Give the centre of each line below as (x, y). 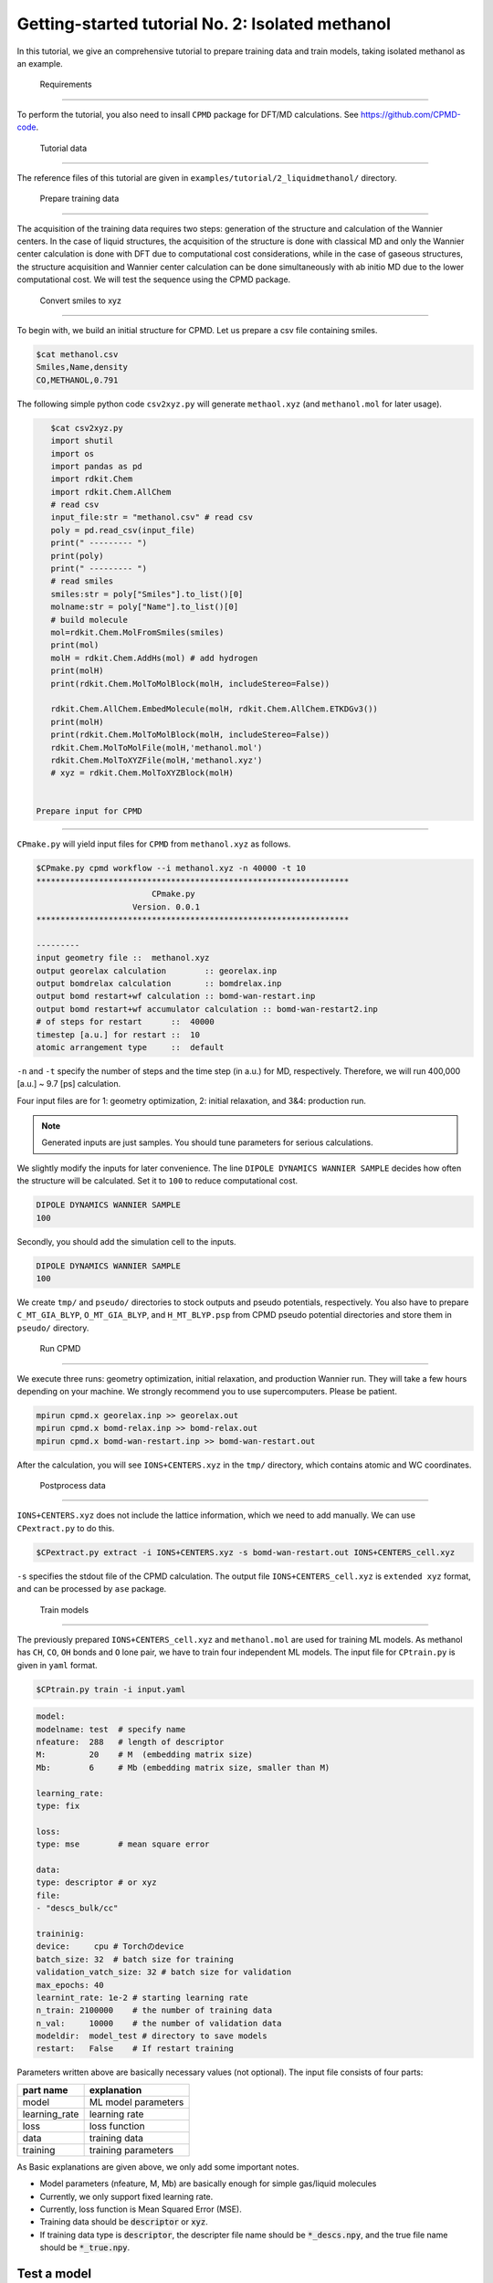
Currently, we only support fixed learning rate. (126, 2196)
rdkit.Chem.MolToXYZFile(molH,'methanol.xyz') (157, 760)
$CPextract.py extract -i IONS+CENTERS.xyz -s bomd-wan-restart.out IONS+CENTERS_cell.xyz (246, 1552)
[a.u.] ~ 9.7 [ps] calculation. (69, 1084)
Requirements (66, 84)
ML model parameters (136, 2102)
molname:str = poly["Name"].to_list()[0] (145, 607)
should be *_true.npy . (85, 2247)
